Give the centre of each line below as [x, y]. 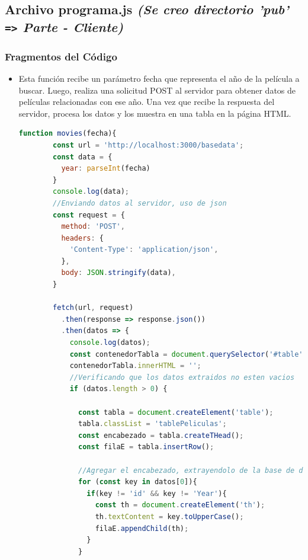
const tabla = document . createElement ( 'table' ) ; [176, 412]
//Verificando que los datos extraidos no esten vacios [182, 377]
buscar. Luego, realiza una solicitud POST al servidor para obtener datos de [157, 90]
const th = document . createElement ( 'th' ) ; [180, 505]
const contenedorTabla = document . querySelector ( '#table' [186, 354]
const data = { [83, 157]
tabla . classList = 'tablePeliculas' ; [153, 424]
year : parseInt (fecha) [106, 169]
